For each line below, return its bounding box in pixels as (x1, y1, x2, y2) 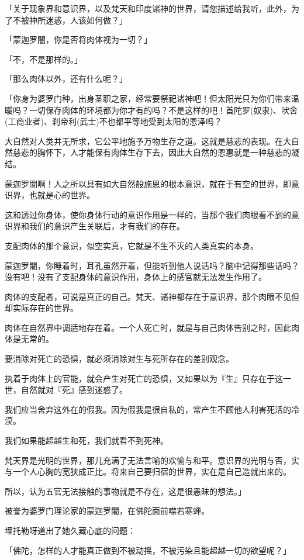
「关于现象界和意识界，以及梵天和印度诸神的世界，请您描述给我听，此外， (5, 2, 291, 14)
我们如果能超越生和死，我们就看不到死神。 (5, 434, 168, 447)
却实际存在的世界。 (5, 302, 78, 314)
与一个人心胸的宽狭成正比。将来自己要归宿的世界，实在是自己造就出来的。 (5, 465, 291, 478)
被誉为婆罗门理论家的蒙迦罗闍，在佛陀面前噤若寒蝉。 (5, 504, 209, 517)
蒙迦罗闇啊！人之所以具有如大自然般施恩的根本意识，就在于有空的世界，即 (5, 177, 291, 189)
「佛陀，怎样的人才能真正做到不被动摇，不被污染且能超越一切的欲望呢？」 (5, 544, 291, 556)
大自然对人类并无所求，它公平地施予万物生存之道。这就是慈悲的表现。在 (5, 134, 283, 147)
